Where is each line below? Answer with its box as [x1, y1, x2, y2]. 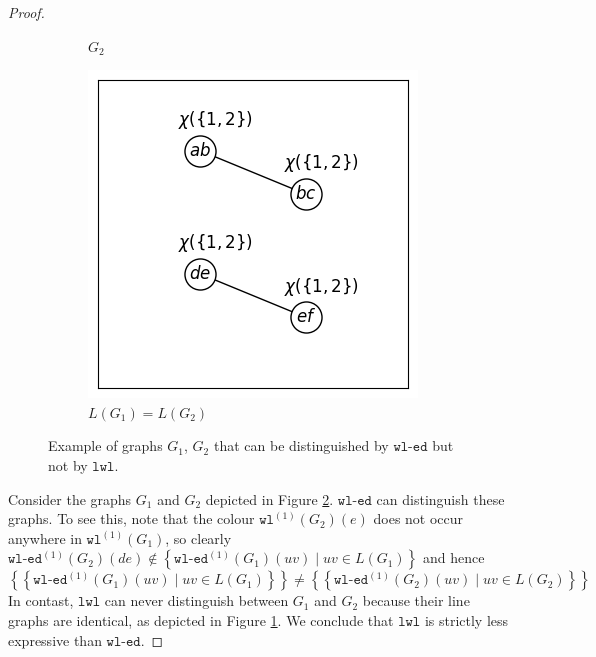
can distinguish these [376, 488, 505, 509]
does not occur [373, 508, 464, 529]
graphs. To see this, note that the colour [8, 508, 255, 529]
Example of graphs [48, 435, 163, 456]
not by [48, 454, 88, 475]
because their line [362, 590, 470, 611]
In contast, [8, 590, 74, 611]
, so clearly [165, 527, 232, 548]
